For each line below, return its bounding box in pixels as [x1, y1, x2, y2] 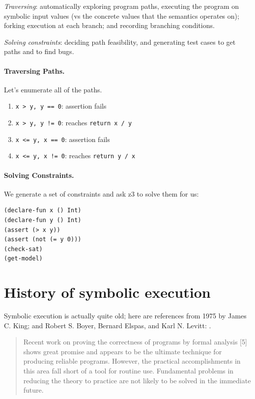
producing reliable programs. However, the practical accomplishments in [23, 356, 241, 366]
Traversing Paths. [4, 65, 65, 76]
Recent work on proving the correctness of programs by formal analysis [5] [23, 337, 247, 347]
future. [23, 385, 44, 395]
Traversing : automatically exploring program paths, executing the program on [4, 1, 239, 11]
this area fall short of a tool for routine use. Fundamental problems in [23, 366, 234, 376]
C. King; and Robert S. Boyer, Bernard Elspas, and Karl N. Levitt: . [4, 320, 211, 330]
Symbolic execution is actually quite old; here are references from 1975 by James [4, 311, 247, 321]
